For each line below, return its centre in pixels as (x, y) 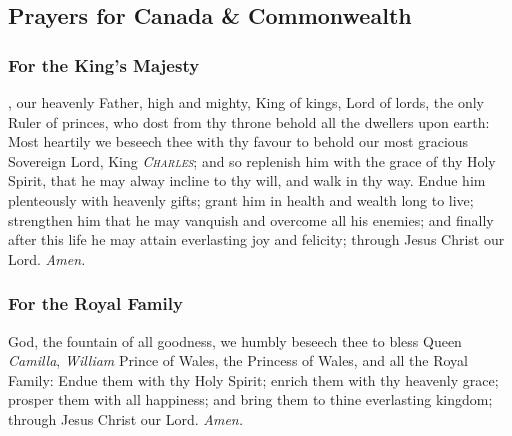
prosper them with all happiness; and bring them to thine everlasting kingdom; (250, 399)
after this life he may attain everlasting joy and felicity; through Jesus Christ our (256, 239)
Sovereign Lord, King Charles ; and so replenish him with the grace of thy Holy (252, 160)
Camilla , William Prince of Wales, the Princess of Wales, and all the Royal (238, 360)
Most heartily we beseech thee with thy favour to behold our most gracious (238, 141)
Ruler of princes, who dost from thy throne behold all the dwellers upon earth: (249, 121)
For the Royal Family (95, 303)
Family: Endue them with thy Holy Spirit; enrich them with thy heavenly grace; (253, 379)
